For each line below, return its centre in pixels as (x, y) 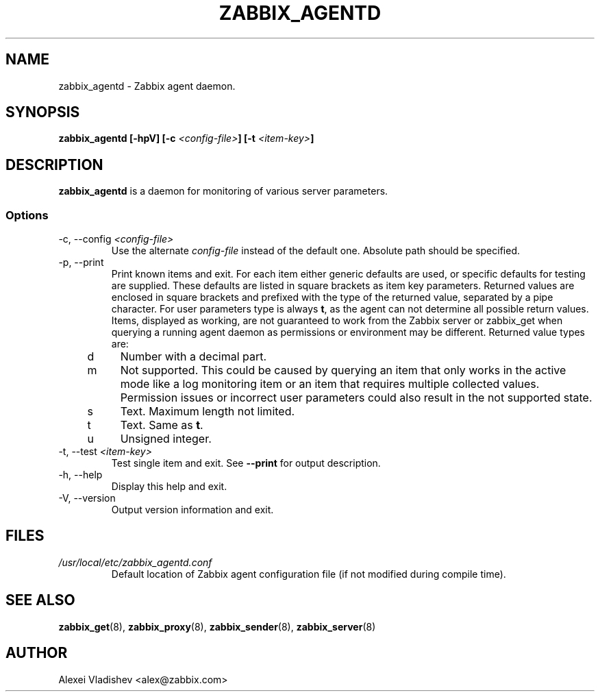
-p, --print (81, 262)
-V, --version (87, 498)
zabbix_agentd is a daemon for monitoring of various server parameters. (223, 191)
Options (27, 215)
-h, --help (80, 475)
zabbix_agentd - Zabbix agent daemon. (147, 86)
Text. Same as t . (162, 425)
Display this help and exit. (169, 487)
